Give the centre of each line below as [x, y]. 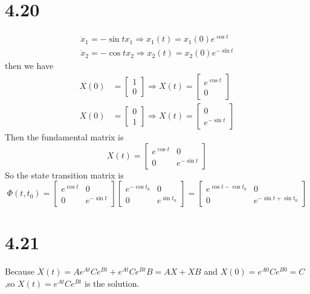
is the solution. [112, 283]
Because [20, 271]
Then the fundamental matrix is [64, 137]
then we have [29, 66]
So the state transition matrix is [64, 175]
